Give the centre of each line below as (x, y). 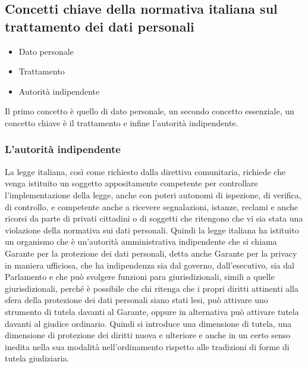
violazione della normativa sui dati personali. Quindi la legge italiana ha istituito (152, 230)
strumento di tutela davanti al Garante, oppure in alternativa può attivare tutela (152, 311)
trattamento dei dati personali (100, 26)
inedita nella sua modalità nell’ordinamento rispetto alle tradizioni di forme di (147, 346)
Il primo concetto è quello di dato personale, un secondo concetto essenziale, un (150, 111)
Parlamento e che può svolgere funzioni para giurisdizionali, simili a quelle (140, 277)
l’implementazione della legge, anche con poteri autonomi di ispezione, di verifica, (153, 194)
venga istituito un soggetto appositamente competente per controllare (131, 183)
